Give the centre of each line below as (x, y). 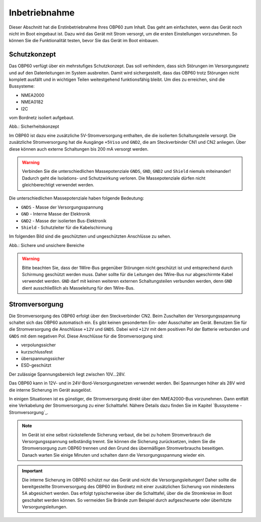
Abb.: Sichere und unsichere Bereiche (47, 245)
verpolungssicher (38, 345)
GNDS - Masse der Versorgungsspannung (62, 207)
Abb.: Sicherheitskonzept (34, 126)
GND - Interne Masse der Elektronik (56, 214)
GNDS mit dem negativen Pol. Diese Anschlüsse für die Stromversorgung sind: (86, 336)
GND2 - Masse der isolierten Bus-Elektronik (64, 221)
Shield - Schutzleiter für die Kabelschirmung (67, 228)
